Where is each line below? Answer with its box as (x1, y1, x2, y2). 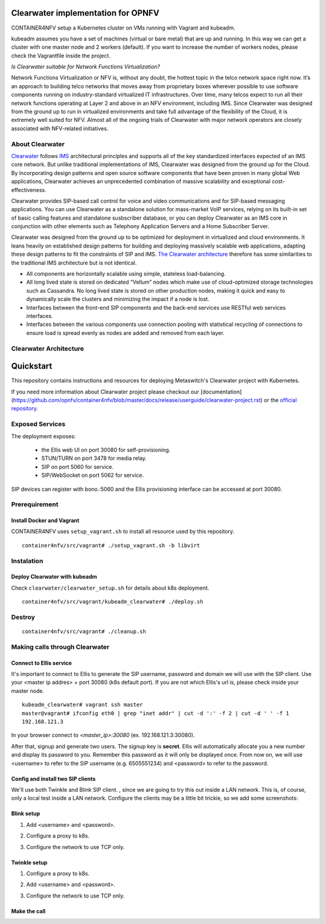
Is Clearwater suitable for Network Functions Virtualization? (11, 63, 161, 71)
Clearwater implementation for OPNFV (11, 8, 159, 18)
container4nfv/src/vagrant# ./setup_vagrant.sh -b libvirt (22, 542, 200, 549)
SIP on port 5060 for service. (41, 463, 114, 470)
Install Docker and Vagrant (11, 517, 80, 524)
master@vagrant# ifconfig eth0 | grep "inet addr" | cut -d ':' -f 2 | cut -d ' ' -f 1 (22, 710, 290, 716)
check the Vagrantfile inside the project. (11, 52, 111, 59)
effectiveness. (11, 186, 46, 193)
